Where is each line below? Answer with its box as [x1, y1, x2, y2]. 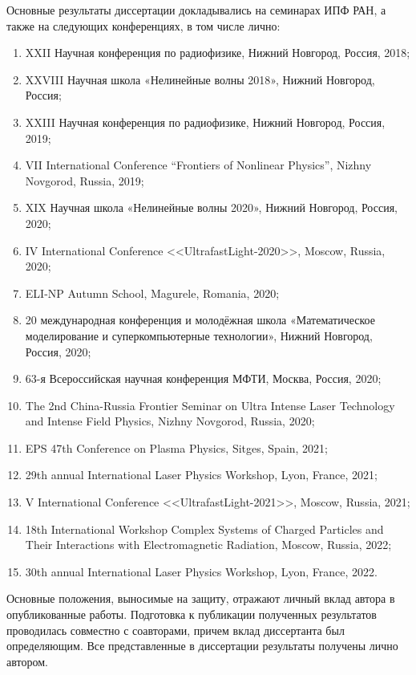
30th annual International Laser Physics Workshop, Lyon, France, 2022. [25, 563, 378, 579]
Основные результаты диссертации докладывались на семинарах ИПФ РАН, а [6, 2, 386, 18]
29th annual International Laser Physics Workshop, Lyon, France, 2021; [25, 466, 378, 483]
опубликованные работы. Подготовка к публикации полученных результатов [6, 606, 377, 623]
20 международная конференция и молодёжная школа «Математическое [25, 311, 375, 328]
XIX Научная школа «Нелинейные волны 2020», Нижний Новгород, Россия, [25, 199, 398, 216]
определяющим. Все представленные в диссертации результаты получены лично [6, 637, 398, 654]
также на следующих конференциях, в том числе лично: [6, 17, 281, 34]
